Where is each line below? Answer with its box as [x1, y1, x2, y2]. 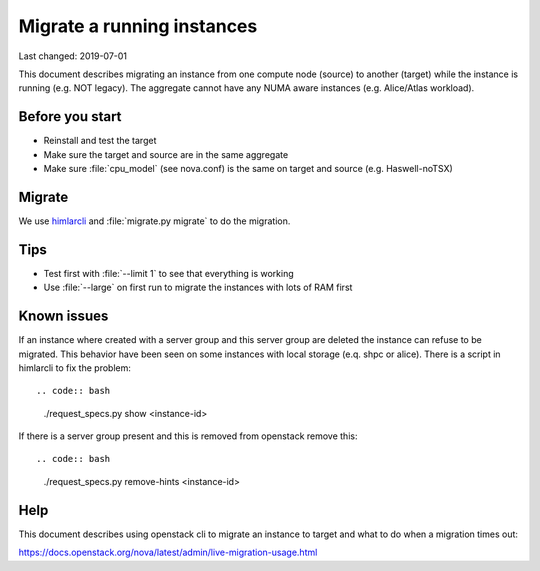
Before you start [18, 108, 122, 125]
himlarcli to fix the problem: [18, 361, 132, 374]
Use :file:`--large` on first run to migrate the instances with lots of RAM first [43, 281, 353, 294]
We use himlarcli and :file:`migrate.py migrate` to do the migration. [18, 215, 291, 227]
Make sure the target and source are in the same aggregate [43, 148, 289, 160]
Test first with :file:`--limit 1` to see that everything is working [43, 267, 294, 279]
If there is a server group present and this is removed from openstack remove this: [18, 430, 358, 442]
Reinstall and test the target [43, 135, 157, 147]
